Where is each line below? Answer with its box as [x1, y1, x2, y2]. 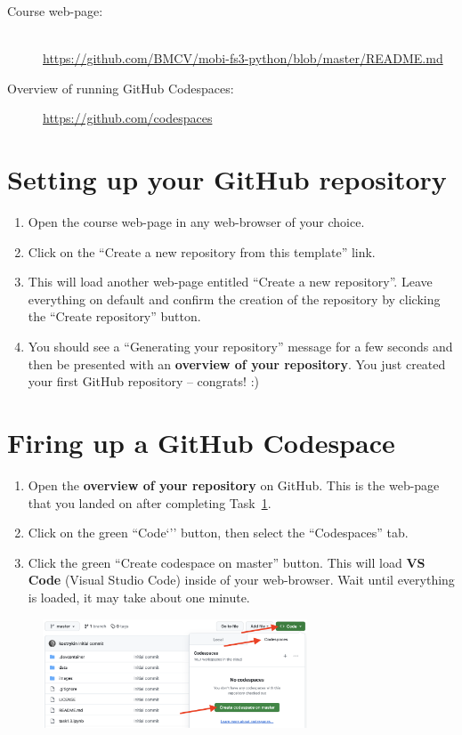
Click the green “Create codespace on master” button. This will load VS [28, 553, 426, 571]
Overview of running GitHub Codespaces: [7, 78, 234, 97]
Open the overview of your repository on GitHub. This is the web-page [28, 475, 440, 494]
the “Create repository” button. [28, 307, 201, 326]
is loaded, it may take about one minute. [28, 587, 250, 606]
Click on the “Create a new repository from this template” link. [28, 242, 376, 261]
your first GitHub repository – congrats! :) [28, 372, 259, 391]
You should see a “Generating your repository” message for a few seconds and [28, 337, 453, 356]
